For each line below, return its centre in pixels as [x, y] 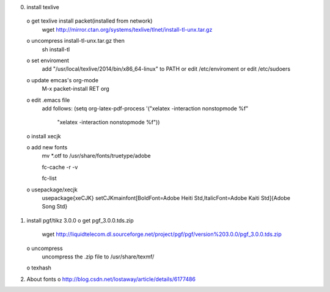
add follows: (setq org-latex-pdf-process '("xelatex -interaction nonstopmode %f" [145, 108]
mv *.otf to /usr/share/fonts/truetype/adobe [96, 156]
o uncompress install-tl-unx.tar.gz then [75, 41]
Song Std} [55, 207]
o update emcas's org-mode [63, 80]
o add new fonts [47, 148]
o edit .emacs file [48, 100]
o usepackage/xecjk [52, 190]
